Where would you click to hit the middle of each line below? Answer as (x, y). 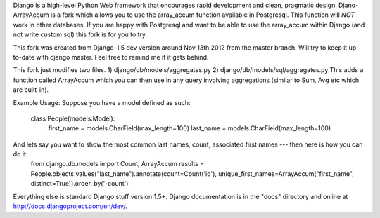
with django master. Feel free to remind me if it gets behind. (122, 57)
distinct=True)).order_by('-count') (80, 184)
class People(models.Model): (73, 118)
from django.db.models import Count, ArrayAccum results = (118, 164)
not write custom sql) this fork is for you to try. (80, 34)
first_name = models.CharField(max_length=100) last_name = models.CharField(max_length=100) (189, 128)
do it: (20, 154)
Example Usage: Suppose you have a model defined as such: (102, 102)
